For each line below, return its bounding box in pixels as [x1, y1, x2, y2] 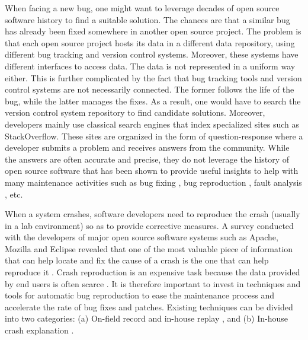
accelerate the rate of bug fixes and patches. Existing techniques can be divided [5, 300, 293, 313]
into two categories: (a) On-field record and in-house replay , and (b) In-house [5, 312, 288, 325]
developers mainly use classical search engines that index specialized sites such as [5, 117, 300, 130]
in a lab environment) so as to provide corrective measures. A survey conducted [5, 219, 294, 231]
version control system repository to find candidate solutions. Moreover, [5, 106, 265, 119]
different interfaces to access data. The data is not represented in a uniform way [5, 59, 296, 72]
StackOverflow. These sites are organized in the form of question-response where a [5, 129, 303, 142]
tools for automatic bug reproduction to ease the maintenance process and [5, 289, 275, 301]
